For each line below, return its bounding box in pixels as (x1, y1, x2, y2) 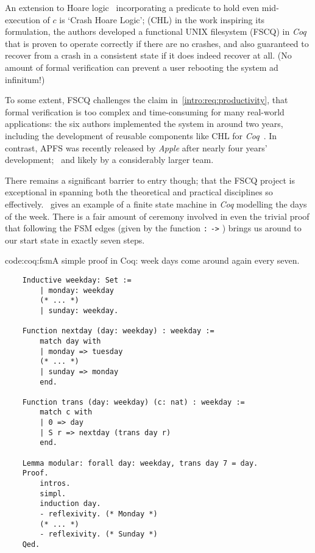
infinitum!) (5, 73, 45, 85)
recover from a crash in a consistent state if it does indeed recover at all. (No (5, 49, 292, 62)
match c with (40, 408, 93, 417)
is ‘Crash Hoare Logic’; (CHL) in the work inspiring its (59, 13, 265, 26)
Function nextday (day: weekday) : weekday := (22, 327, 214, 336)
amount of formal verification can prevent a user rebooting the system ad (5, 60, 278, 73)
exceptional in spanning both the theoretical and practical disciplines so (5, 186, 273, 198)
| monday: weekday (40, 286, 114, 295)
